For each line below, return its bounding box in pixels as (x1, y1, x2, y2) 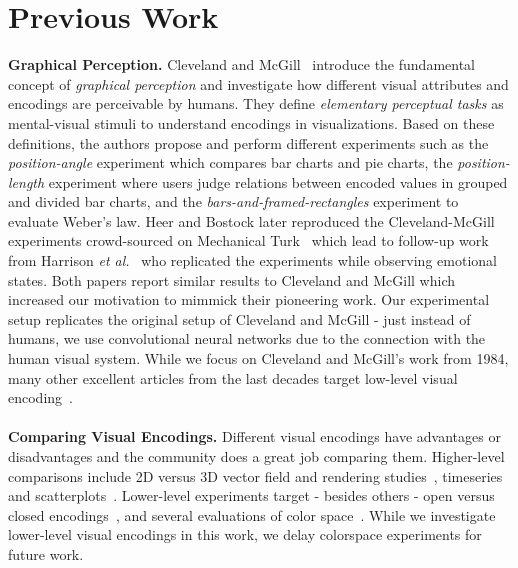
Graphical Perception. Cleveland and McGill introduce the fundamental (8, 54, 475, 75)
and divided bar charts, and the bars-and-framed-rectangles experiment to (8, 191, 459, 212)
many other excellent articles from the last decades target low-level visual (8, 367, 458, 388)
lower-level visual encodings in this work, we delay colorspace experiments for (8, 524, 482, 545)
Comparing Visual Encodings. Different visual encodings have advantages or (8, 426, 501, 447)
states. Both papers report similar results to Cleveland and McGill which (8, 269, 456, 290)
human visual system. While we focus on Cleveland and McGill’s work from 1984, (8, 348, 509, 369)
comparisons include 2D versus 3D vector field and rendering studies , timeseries (8, 465, 503, 486)
